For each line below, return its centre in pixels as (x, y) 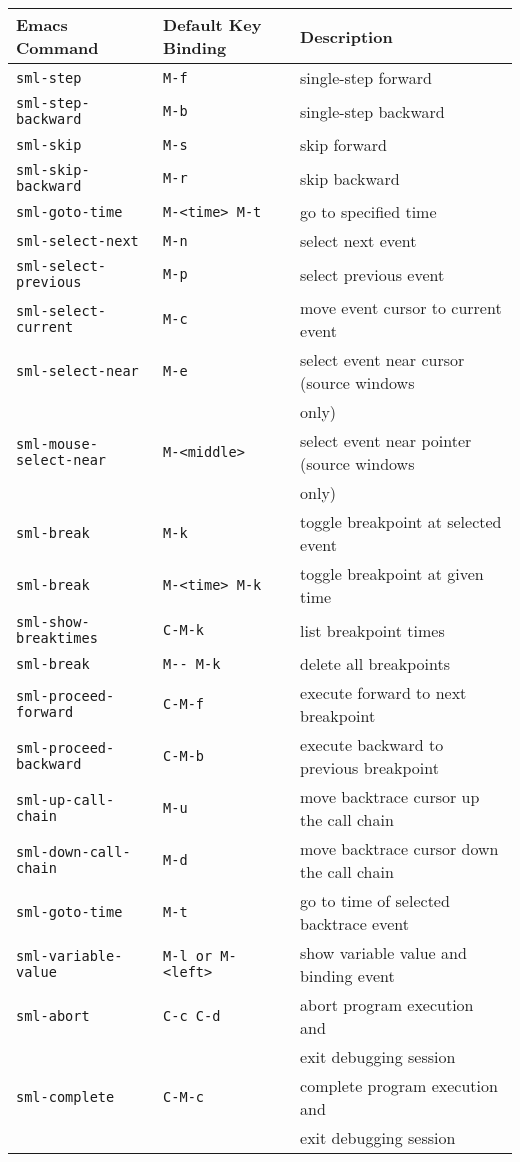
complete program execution (399, 1085)
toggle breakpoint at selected (401, 521)
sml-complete (65, 1097)
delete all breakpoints (375, 663)
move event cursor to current (401, 307)
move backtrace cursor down (399, 848)
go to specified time (368, 211)
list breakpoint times (372, 630)
